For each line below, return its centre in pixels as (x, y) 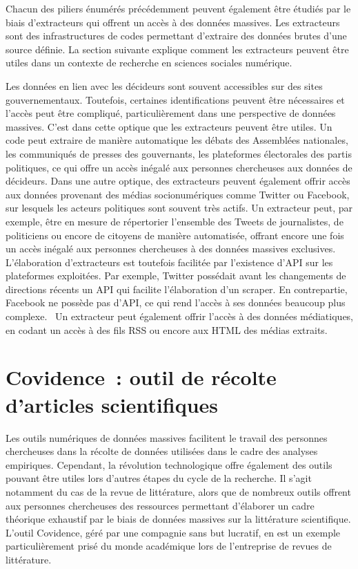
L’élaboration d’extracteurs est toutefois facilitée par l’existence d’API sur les (169, 262)
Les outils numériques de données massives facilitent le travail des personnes (167, 437)
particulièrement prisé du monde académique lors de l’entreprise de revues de (169, 546)
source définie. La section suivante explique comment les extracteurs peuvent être (177, 49)
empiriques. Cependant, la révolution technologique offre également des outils (169, 464)
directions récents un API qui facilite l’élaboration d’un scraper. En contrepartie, (177, 289)
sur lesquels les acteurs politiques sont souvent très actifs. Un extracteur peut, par (179, 208)
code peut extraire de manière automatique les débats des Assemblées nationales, (177, 140)
